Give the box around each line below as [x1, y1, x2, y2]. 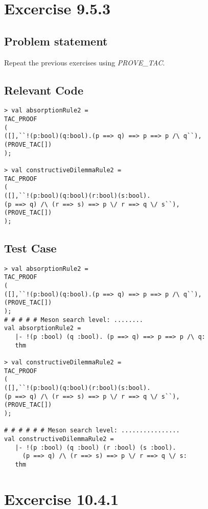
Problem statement [4, 33, 108, 49]
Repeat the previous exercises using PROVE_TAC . [4, 57, 165, 67]
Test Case [4, 240, 57, 256]
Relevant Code [4, 82, 83, 98]
